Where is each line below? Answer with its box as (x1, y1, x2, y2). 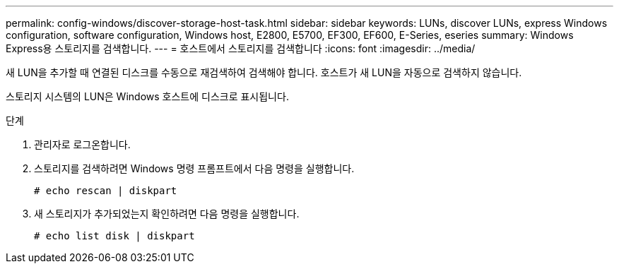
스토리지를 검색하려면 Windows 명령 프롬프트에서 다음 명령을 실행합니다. (34, 162, 355, 174)
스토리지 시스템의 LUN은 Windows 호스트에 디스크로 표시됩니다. (6, 90, 289, 102)
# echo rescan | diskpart (34, 185, 177, 196)
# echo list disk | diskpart (34, 230, 195, 241)
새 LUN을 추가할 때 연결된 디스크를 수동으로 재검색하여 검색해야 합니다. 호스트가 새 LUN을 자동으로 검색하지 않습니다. (6, 66, 522, 78)
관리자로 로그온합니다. (34, 138, 131, 150)
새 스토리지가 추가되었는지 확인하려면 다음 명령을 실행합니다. (34, 208, 300, 220)
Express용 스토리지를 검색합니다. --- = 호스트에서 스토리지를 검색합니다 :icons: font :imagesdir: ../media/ (6, 42, 476, 54)
